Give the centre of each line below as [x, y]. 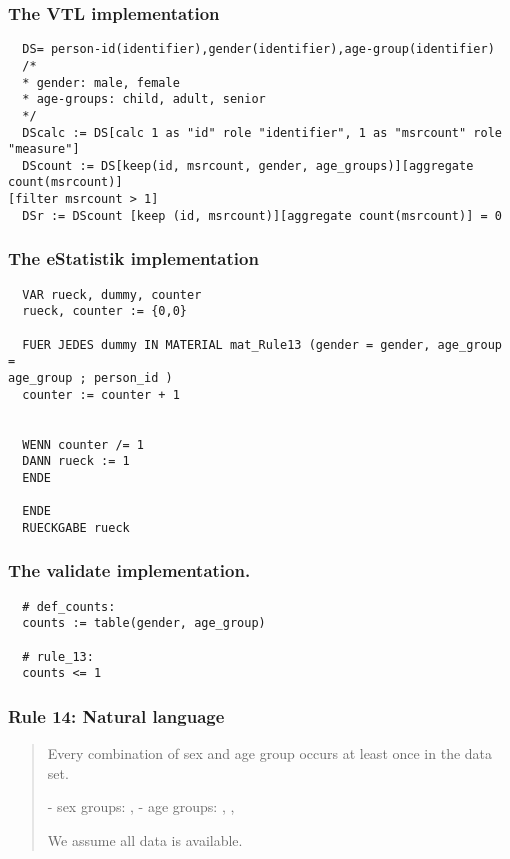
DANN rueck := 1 [76, 461]
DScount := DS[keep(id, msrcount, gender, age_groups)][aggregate [248, 165]
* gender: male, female [101, 82]
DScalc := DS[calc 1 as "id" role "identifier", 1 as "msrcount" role [262, 132]
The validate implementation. [129, 570]
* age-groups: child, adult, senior [144, 99]
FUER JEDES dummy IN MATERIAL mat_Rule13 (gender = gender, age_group [262, 344]
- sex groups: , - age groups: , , [141, 806]
